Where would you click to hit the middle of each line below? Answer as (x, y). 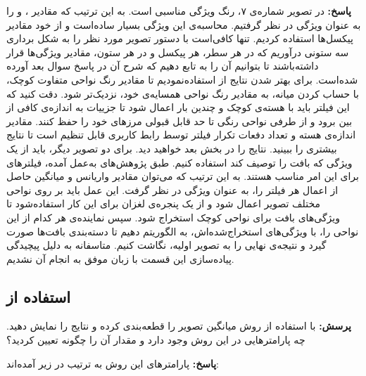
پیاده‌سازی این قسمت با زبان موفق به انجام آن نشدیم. (120, 258)
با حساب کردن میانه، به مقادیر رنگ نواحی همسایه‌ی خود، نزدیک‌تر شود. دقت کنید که (183, 93)
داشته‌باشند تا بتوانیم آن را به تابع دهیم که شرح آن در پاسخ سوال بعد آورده (163, 66)
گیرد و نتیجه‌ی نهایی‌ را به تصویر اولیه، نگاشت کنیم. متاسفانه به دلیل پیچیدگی (166, 245)
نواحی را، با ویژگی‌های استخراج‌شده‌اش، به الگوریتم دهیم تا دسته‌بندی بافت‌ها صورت (183, 231)
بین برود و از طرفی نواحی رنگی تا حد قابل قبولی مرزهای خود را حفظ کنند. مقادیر (179, 121)
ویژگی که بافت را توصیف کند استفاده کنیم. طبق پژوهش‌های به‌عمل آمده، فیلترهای (179, 162)
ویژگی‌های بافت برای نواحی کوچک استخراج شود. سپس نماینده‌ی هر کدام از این (173, 217)
